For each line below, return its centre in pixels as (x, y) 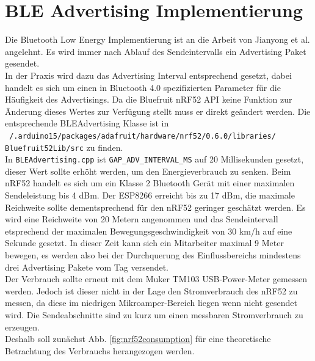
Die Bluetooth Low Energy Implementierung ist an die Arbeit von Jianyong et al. (157, 39)
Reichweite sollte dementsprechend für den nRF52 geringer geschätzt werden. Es (155, 207)
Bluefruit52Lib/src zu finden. (64, 147)
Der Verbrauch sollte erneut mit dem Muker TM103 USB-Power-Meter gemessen (156, 279)
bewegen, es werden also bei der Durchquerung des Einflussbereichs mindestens (153, 255)
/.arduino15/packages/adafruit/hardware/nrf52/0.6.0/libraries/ (143, 136)
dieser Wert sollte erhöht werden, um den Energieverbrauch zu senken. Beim (148, 171)
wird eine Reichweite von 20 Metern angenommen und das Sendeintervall (142, 219)
